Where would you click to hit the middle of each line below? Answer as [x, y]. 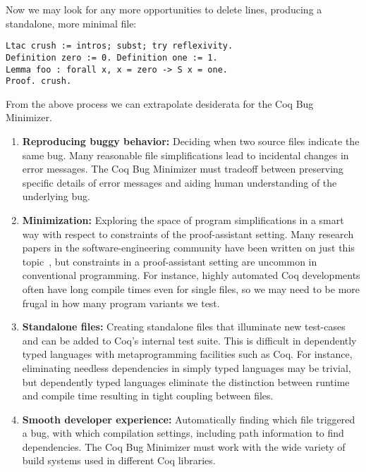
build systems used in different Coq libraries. [119, 460]
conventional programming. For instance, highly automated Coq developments [191, 275]
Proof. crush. [39, 81]
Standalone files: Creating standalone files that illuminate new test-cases [184, 327]
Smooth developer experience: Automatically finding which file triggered [189, 419]
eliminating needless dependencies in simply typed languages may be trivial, [187, 367]
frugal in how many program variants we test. [121, 303]
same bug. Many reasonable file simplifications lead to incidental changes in [185, 155]
